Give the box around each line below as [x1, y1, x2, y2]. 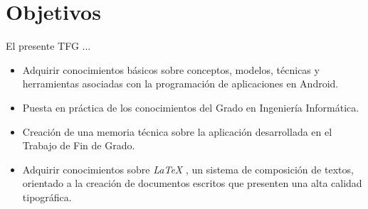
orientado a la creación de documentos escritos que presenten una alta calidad [22, 176, 362, 191]
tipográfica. [22, 189, 72, 204]
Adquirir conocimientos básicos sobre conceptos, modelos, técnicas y [22, 62, 320, 77]
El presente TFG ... [6, 38, 91, 53]
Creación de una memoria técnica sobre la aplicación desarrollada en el [22, 124, 332, 139]
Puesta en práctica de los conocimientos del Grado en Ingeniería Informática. [22, 100, 359, 114]
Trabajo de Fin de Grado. [22, 138, 135, 153]
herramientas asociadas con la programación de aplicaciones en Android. [22, 76, 339, 91]
